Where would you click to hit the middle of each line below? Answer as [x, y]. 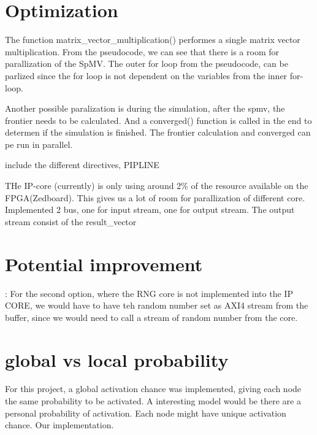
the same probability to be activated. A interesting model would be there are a [153, 401]
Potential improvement [104, 264]
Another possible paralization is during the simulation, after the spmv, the [145, 108]
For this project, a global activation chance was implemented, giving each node [153, 389]
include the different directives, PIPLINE [82, 165]
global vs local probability [117, 359]
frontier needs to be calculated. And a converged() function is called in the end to [158, 120]
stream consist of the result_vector [71, 221]
